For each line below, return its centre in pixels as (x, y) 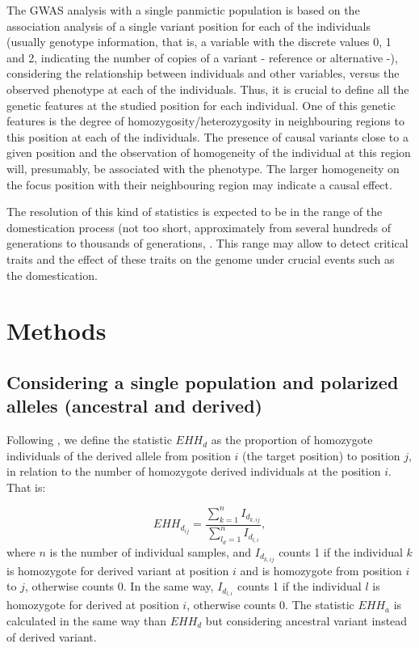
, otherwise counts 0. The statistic (270, 605)
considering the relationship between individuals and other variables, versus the (203, 73)
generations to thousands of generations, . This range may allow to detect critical (207, 243)
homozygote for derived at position (93, 605)
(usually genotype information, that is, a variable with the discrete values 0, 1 (199, 42)
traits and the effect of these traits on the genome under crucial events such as (201, 258)
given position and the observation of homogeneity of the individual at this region (209, 152)
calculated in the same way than (87, 620)
